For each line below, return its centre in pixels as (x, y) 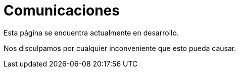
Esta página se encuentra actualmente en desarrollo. (91, 32)
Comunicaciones (62, 10)
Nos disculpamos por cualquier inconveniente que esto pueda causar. (120, 48)
